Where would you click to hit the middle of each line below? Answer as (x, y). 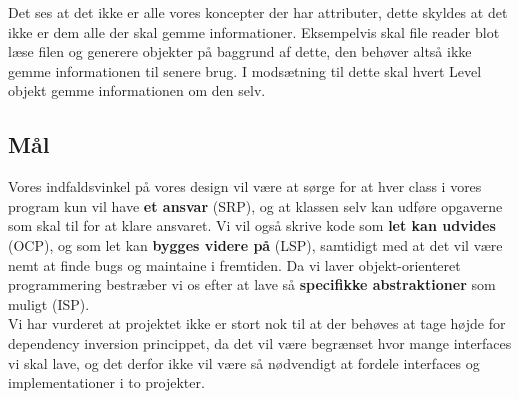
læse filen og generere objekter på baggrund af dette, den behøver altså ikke (240, 51)
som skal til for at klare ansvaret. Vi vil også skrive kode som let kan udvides (252, 225)
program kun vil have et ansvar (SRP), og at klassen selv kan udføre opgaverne (255, 205)
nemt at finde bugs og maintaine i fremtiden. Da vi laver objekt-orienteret (234, 264)
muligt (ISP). (49, 303)
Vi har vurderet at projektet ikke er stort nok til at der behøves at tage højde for (257, 323)
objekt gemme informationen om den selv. (137, 90)
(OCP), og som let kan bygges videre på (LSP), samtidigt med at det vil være (255, 244)
